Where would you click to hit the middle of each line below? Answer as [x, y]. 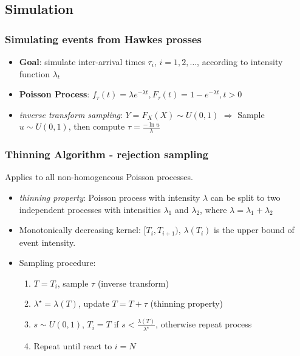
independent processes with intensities [90, 209]
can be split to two [245, 197]
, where [213, 209]
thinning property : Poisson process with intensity [110, 197]
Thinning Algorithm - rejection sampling [107, 154]
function [34, 73]
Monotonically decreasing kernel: [80, 230]
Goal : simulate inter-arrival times [82, 61]
